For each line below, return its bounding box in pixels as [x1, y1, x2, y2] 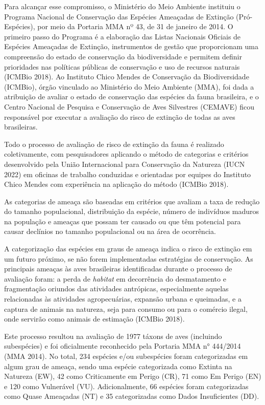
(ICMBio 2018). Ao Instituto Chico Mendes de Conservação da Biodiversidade [4, 71, 249, 82]
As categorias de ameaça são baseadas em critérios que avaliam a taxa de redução [4, 196, 260, 206]
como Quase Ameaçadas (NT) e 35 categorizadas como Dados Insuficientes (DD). [4, 391, 259, 401]
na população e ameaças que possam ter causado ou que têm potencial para [4, 216, 241, 226]
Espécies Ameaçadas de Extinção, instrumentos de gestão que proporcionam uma [4, 41, 258, 52]
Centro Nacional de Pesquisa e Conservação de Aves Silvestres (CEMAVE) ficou [4, 101, 254, 112]
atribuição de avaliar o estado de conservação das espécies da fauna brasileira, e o [4, 91, 259, 102]
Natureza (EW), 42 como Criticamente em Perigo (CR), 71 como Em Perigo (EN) [4, 371, 261, 381]
